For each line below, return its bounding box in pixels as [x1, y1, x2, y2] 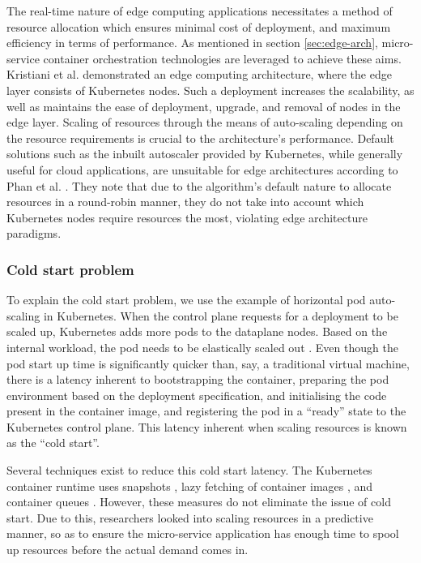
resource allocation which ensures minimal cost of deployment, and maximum [6, 18, 391, 35]
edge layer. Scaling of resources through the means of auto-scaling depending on [6, 114, 403, 131]
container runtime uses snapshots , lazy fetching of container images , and [6, 477, 373, 494]
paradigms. [6, 225, 62, 242]
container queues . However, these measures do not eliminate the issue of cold [6, 493, 391, 510]
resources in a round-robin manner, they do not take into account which [6, 193, 364, 210]
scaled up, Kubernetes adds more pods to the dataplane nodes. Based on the [6, 323, 388, 340]
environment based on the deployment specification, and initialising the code [6, 386, 387, 403]
